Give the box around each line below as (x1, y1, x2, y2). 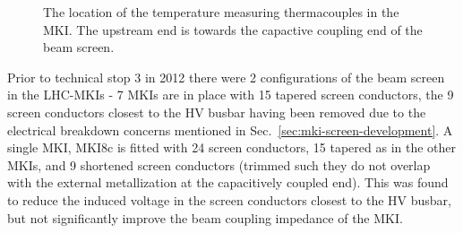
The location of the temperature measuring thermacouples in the (43, 3, 399, 21)
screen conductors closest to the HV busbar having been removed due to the (7, 102, 426, 121)
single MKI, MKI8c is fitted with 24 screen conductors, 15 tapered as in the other (7, 138, 457, 157)
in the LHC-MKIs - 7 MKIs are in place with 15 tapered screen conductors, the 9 (7, 85, 454, 104)
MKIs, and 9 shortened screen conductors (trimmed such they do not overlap (7, 155, 431, 174)
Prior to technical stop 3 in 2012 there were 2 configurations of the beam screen (7, 67, 445, 86)
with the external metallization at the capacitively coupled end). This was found (7, 173, 449, 192)
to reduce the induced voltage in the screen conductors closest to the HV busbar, (7, 190, 451, 209)
